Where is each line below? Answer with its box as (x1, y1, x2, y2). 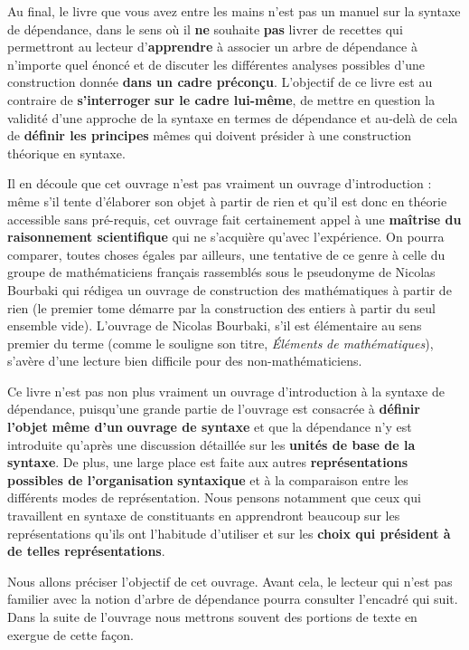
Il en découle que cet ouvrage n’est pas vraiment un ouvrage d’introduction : (7, 174, 432, 193)
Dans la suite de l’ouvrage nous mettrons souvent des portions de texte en (7, 607, 417, 626)
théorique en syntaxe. (7, 143, 126, 162)
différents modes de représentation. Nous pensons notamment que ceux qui (7, 488, 421, 507)
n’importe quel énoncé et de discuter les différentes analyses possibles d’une (7, 54, 425, 73)
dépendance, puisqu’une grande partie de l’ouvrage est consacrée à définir (7, 399, 420, 418)
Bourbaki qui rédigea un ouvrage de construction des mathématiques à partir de (7, 280, 452, 299)
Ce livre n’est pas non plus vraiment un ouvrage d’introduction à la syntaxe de (7, 381, 445, 400)
